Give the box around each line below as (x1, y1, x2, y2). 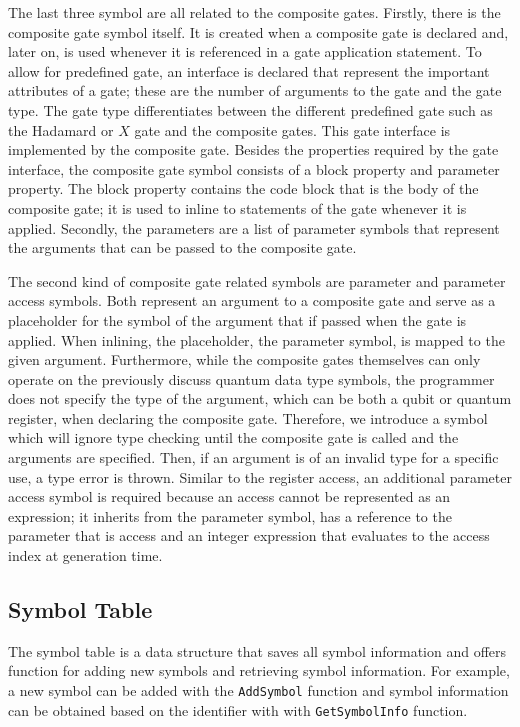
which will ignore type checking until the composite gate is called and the (8, 427, 459, 448)
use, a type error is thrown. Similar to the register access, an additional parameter (8, 466, 512, 487)
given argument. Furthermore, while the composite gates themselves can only (8, 349, 481, 370)
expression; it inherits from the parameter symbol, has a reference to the (8, 505, 452, 526)
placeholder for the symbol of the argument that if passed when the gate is (8, 309, 467, 330)
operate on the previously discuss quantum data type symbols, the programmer (8, 368, 495, 389)
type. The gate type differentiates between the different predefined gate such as (8, 99, 493, 120)
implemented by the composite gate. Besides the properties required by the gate (8, 139, 499, 160)
